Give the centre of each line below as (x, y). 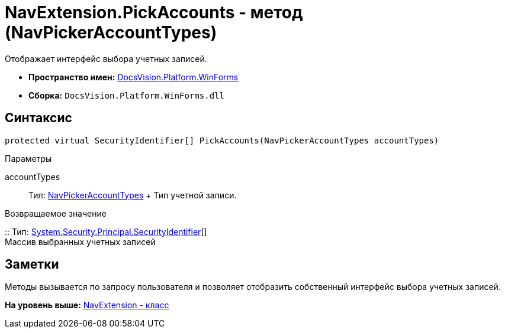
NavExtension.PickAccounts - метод (154, 12)
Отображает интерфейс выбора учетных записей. (106, 58)
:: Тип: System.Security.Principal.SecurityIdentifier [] (106, 231)
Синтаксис (38, 118)
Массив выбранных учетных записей (80, 241)
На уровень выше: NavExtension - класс (87, 305)
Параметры (28, 158)
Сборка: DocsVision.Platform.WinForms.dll (126, 95)
